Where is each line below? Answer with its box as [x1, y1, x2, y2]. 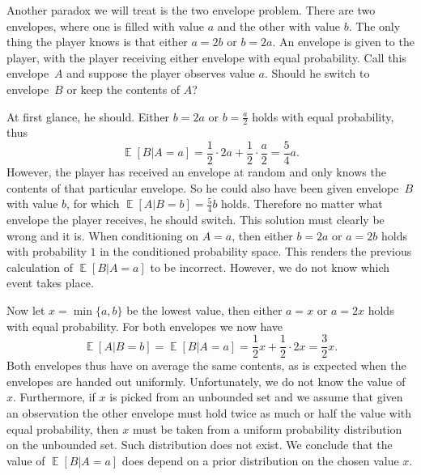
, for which [66, 195, 120, 212]
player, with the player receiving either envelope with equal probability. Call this [6, 49, 406, 66]
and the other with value [217, 17, 341, 34]
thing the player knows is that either [6, 33, 188, 50]
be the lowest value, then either [126, 302, 283, 319]
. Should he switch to [264, 65, 370, 82]
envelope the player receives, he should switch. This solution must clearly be [6, 211, 385, 228]
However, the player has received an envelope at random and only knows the [6, 163, 386, 180]
